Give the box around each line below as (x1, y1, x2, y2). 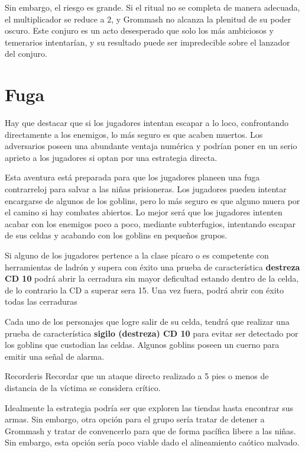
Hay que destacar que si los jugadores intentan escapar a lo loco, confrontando (5, 117, 289, 129)
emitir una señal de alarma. (5, 350, 105, 362)
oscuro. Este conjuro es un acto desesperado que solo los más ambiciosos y (5, 24, 274, 37)
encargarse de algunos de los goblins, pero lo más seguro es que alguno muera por (5, 194, 300, 206)
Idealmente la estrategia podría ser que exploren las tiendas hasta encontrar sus (5, 401, 294, 414)
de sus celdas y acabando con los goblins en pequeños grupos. (5, 229, 228, 241)
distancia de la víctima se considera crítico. (5, 381, 161, 393)
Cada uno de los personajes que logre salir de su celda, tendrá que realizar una (5, 315, 290, 327)
